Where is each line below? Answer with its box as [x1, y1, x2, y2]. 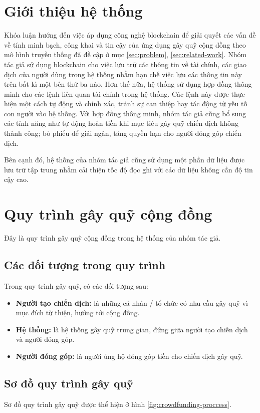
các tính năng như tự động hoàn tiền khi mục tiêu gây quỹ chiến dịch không [4, 118, 238, 128]
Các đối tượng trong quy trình [4, 257, 166, 273]
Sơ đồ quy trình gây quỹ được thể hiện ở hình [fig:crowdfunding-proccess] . [4, 398, 231, 409]
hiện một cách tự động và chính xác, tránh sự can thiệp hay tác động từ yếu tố [4, 98, 247, 109]
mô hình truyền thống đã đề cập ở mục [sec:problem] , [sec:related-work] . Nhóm [4, 49, 247, 60]
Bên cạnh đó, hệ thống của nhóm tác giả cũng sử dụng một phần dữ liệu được [4, 154, 245, 165]
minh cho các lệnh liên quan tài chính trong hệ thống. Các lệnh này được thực [4, 88, 245, 99]
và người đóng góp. [16, 334, 75, 344]
